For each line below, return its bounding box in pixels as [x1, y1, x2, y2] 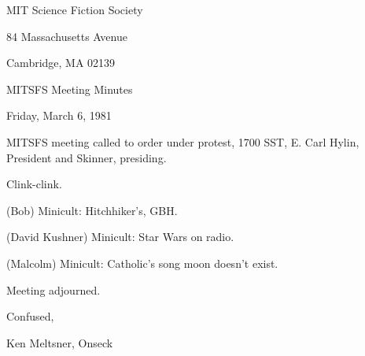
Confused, [6, 308, 54, 324]
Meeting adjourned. [6, 281, 101, 298]
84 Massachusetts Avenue [6, 28, 127, 44]
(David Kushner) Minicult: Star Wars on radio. [6, 228, 234, 245]
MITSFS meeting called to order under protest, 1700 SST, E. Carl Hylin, [6, 133, 359, 150]
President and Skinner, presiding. [6, 149, 167, 165]
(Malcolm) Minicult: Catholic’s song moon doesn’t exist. [6, 254, 278, 271]
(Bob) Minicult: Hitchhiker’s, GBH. [6, 202, 178, 218]
